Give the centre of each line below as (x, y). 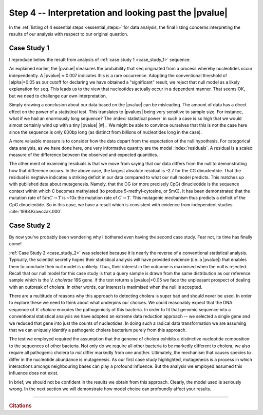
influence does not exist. (34, 373)
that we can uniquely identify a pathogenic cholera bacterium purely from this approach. (98, 330)
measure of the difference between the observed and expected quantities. (84, 155)
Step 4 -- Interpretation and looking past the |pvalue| (118, 13)
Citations (20, 406)
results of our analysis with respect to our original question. (69, 34)
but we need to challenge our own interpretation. (58, 96)
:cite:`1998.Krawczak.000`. (36, 212)
